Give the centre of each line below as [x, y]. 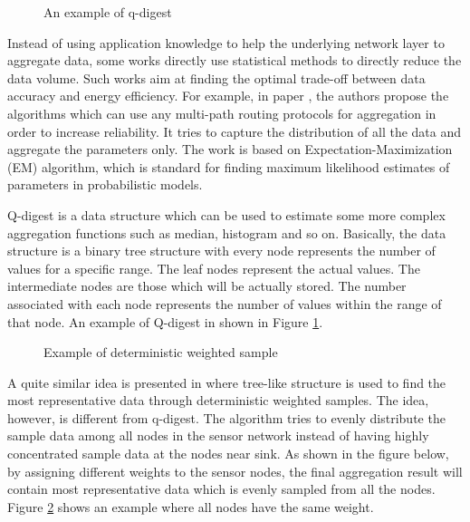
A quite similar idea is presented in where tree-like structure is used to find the [227, 382]
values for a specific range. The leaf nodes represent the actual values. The [214, 268]
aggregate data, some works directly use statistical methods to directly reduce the [235, 60]
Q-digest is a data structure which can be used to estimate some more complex [226, 214]
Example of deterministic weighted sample [161, 352]
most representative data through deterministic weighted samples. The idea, [218, 400]
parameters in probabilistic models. [105, 184]
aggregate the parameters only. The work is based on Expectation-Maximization [230, 149]
